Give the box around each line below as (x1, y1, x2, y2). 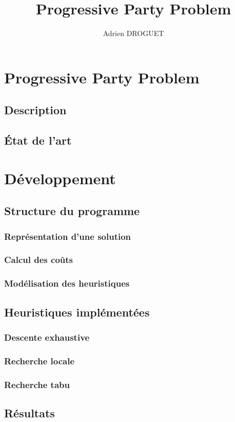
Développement (4, 167, 116, 188)
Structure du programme (4, 203, 140, 219)
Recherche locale (4, 354, 75, 367)
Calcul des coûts (4, 253, 73, 266)
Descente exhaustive (4, 330, 90, 343)
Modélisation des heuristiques (4, 277, 130, 290)
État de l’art (4, 132, 72, 148)
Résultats (4, 405, 55, 420)
